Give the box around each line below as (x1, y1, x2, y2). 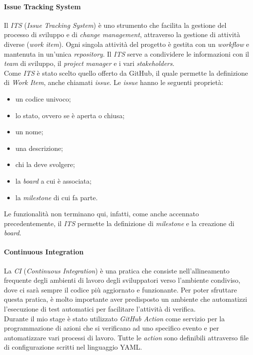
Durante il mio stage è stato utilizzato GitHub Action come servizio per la (4, 313, 225, 323)
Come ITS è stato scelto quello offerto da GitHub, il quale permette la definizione (4, 67, 248, 78)
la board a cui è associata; (15, 175, 92, 186)
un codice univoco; (15, 93, 71, 104)
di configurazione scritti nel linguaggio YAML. (4, 342, 142, 352)
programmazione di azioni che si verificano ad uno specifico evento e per (4, 323, 219, 333)
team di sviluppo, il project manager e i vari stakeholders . (4, 58, 175, 68)
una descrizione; (15, 143, 63, 153)
